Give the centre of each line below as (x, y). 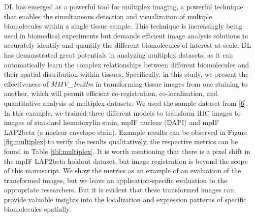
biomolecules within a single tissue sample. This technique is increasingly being (123, 26)
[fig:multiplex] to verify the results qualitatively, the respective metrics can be (121, 141)
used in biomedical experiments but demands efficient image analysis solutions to (126, 35)
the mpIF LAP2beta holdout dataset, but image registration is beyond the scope (126, 161)
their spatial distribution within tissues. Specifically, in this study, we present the (126, 74)
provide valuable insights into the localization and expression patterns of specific (125, 199)
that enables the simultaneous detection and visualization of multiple (108, 16)
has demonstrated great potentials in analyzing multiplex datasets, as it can (119, 54)
